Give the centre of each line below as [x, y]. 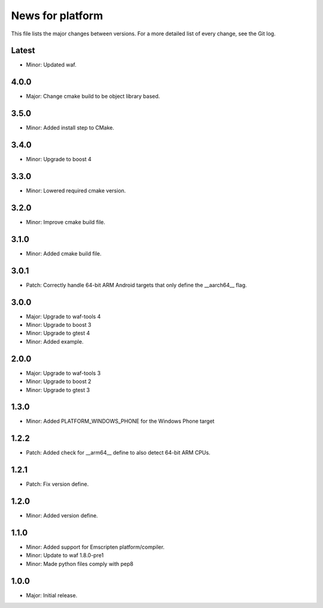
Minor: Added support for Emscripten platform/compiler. [95, 547]
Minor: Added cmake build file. [64, 253]
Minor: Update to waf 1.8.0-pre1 [65, 555]
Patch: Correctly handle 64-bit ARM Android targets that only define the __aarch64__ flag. [137, 285]
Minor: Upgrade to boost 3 [59, 325]
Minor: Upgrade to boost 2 [59, 381]
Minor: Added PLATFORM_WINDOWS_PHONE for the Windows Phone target [120, 421]
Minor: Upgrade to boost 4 [59, 159]
